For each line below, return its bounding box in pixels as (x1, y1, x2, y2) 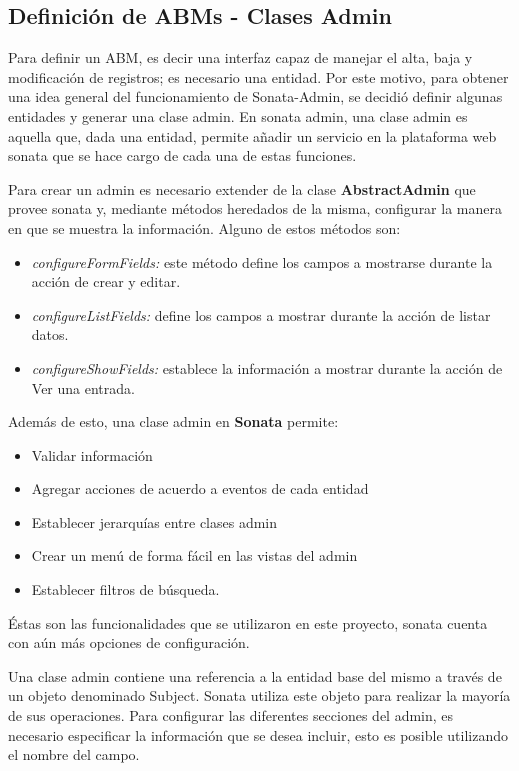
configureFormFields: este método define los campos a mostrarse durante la (31, 251, 493, 272)
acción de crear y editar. (31, 271, 181, 292)
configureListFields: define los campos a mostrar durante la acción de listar (31, 304, 491, 325)
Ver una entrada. (31, 377, 135, 398)
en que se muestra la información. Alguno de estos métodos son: (8, 217, 401, 238)
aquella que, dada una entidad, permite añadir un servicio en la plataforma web (8, 125, 497, 146)
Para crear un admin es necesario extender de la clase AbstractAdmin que (8, 178, 476, 199)
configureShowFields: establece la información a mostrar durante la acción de (31, 357, 503, 378)
